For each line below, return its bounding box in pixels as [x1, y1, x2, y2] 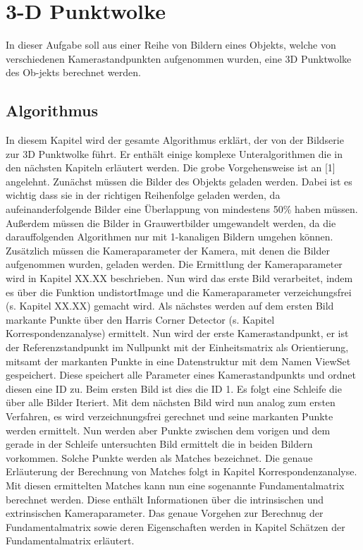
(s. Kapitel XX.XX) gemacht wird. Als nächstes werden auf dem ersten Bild [6, 298, 334, 313]
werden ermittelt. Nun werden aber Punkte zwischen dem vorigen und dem [6, 422, 331, 437]
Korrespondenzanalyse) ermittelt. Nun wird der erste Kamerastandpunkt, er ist [6, 326, 349, 341]
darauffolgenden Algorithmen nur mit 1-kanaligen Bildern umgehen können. [6, 229, 333, 244]
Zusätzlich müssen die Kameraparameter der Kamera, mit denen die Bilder [6, 243, 330, 257]
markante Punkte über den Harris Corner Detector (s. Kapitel [6, 312, 275, 326]
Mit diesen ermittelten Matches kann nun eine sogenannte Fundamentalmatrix [6, 477, 345, 492]
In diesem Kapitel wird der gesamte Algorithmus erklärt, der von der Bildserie [6, 133, 344, 147]
